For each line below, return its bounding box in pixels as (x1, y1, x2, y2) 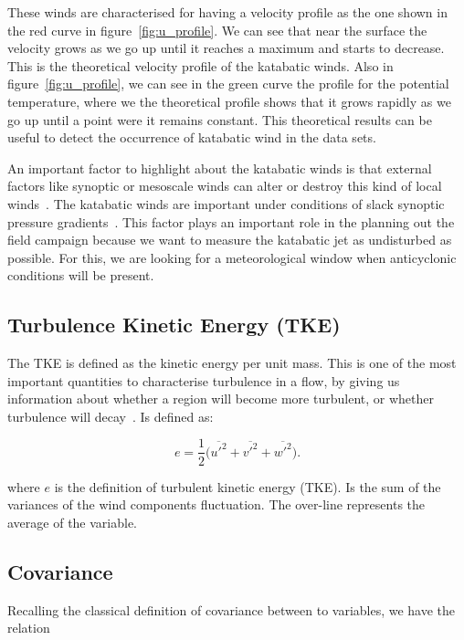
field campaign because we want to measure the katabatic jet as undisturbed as (7, 230, 452, 249)
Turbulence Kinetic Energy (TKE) (7, 310, 341, 339)
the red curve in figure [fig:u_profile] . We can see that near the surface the (7, 20, 427, 39)
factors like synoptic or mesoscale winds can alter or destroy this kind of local (7, 176, 442, 195)
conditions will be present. (7, 266, 154, 285)
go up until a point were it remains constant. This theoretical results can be (7, 110, 432, 129)
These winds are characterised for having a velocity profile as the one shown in (7, 3, 448, 21)
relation (7, 618, 50, 637)
